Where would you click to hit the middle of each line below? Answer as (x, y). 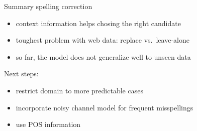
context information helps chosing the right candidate (98, 23)
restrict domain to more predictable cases (79, 90)
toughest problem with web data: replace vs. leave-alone (103, 40)
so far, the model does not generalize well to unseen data (103, 56)
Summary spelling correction (48, 6)
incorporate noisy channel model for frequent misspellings (105, 107)
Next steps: (21, 74)
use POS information (48, 124)
